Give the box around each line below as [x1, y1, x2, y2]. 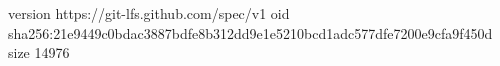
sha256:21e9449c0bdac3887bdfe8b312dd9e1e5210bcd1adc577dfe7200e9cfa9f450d [8, 22, 493, 43]
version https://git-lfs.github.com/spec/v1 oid [8, 3, 290, 23]
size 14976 [8, 42, 70, 63]
